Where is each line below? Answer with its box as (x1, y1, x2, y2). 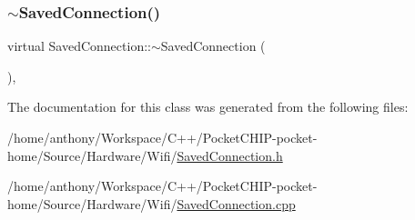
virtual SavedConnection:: (7, 36, 151, 55)
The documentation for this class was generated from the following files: (7, 97, 409, 116)
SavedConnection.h (177, 145, 283, 165)
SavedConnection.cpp (177, 194, 296, 213)
